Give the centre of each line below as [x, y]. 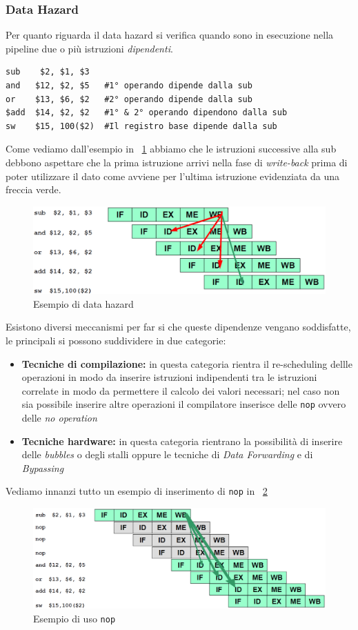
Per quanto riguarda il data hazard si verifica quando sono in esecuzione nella [170, 35]
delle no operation [59, 418]
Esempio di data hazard [83, 303]
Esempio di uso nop [74, 618]
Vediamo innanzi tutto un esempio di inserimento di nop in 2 [137, 491]
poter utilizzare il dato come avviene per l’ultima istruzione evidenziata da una [173, 176]
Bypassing [43, 467]
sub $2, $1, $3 [48, 72]
